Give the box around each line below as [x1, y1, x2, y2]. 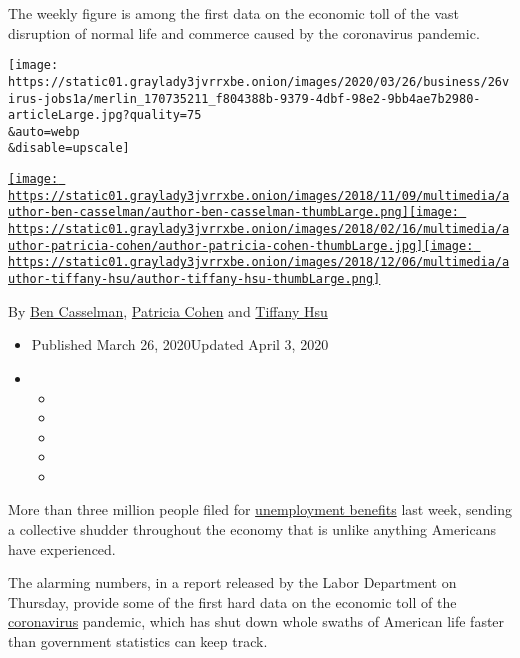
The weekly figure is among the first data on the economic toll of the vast [8, 3, 459, 23]
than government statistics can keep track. [8, 631, 268, 652]
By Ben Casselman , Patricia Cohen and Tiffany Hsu [8, 300, 328, 321]
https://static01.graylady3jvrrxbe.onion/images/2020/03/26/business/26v [8, 74, 510, 89]
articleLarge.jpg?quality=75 [8, 108, 202, 123]
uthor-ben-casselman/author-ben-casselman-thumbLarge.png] [8, 205, 409, 220]
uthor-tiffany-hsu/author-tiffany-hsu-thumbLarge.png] [8, 272, 381, 287]
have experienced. [8, 538, 116, 559]
